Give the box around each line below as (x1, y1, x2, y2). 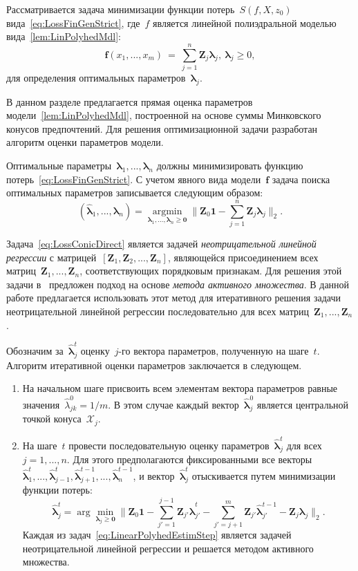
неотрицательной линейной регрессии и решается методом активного (22, 541, 314, 555)
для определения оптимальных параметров (6, 70, 186, 84)
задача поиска (272, 171, 330, 186)
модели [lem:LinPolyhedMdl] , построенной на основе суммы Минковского (6, 108, 321, 122)
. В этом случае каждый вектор (108, 397, 239, 411)
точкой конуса (22, 411, 82, 426)
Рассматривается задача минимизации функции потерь (6, 2, 235, 16)
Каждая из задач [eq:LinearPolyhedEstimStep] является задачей (22, 527, 292, 542)
